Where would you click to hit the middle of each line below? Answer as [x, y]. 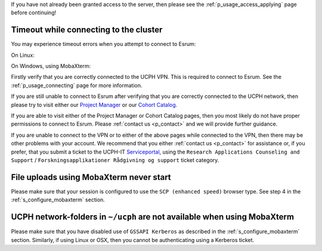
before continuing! [34, 13]
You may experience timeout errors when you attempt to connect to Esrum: [103, 44]
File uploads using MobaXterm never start [91, 177]
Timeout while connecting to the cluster [87, 30]
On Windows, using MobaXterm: [51, 66]
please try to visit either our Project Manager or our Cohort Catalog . [94, 105]
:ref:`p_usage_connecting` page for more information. [77, 85]
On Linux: [23, 55]
